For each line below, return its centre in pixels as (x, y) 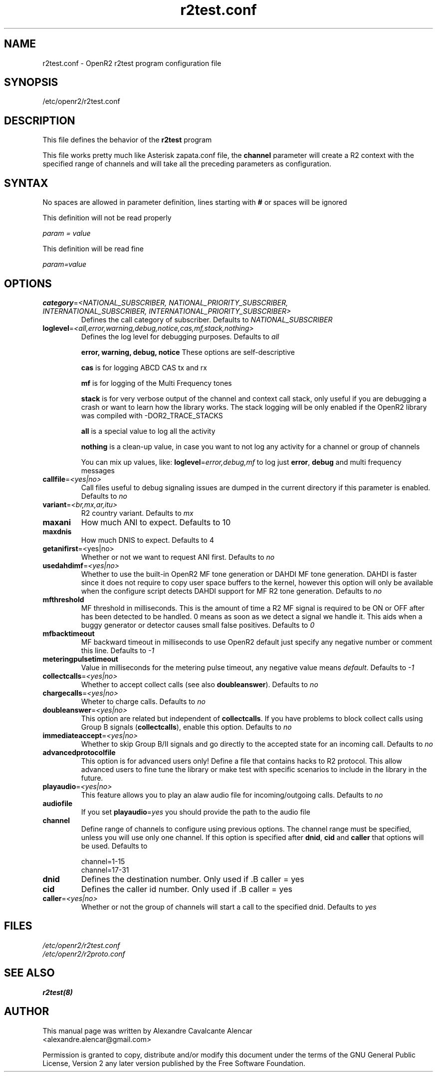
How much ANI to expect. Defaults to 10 (156, 522)
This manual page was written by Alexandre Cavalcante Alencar (147, 1031)
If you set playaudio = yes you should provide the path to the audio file (196, 812)
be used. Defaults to (114, 846)
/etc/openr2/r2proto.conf (84, 954)
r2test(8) (58, 992)
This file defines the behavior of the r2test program (127, 140)
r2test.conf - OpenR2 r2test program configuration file (132, 63)
